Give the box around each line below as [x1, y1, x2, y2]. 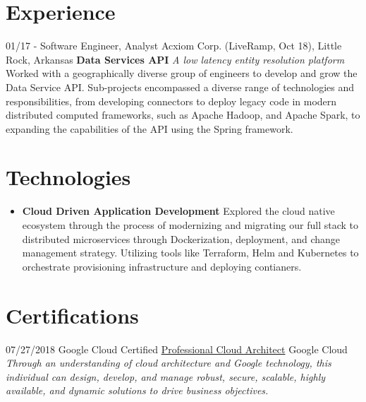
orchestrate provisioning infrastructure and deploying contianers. [22, 259, 302, 273]
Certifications [6, 300, 139, 329]
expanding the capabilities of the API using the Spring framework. [6, 121, 293, 136]
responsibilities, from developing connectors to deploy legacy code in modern [6, 93, 337, 108]
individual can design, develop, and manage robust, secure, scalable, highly [6, 369, 326, 384]
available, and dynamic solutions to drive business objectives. [6, 383, 269, 398]
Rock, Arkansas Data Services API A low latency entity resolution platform [6, 52, 345, 66]
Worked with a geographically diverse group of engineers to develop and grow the [6, 66, 358, 81]
